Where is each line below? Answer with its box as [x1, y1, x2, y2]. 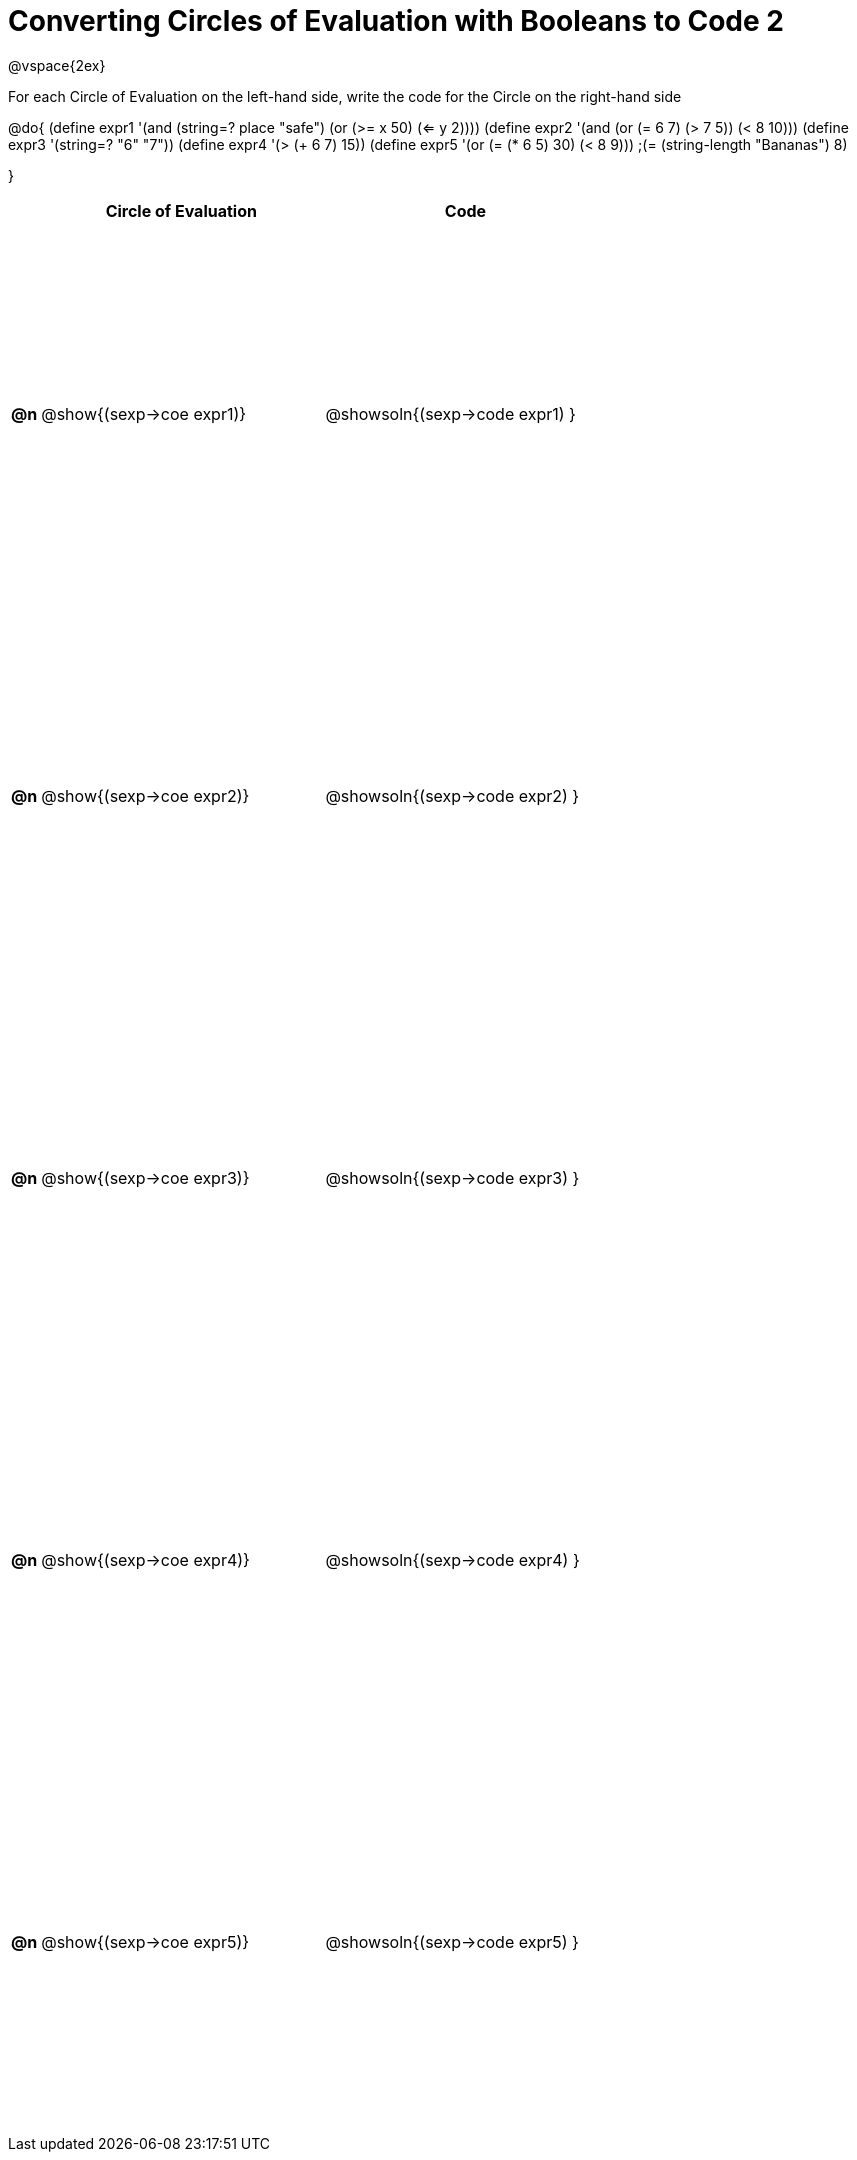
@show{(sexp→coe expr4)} [41, 1550, 250, 1571]
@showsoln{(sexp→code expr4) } [325, 1550, 580, 1571]
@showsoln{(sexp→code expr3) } [325, 1168, 580, 1189]
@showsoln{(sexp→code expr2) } [325, 785, 580, 806]
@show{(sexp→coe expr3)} [41, 1168, 250, 1189]
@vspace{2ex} [8, 56, 106, 74]
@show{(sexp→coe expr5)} [41, 1932, 250, 1953]
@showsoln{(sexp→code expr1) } [325, 403, 576, 424]
